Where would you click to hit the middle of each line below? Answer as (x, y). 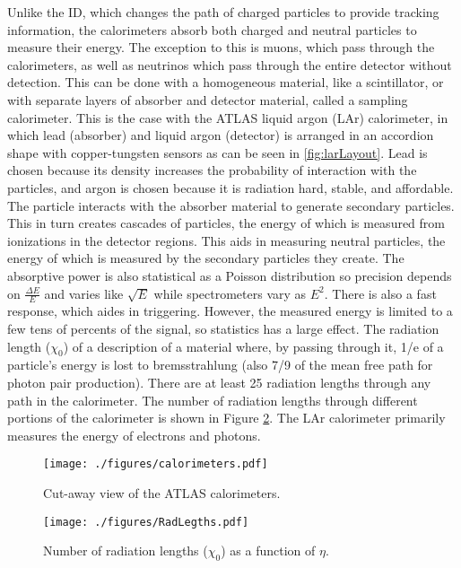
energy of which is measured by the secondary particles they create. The (206, 258)
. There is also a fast (380, 293)
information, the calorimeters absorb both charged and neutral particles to (212, 29)
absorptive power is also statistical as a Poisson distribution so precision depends (230, 275)
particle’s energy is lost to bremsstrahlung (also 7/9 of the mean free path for (220, 365)
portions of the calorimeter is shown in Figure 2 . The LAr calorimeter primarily (226, 418)
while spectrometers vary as (230, 293)
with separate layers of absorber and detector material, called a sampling (208, 99)
